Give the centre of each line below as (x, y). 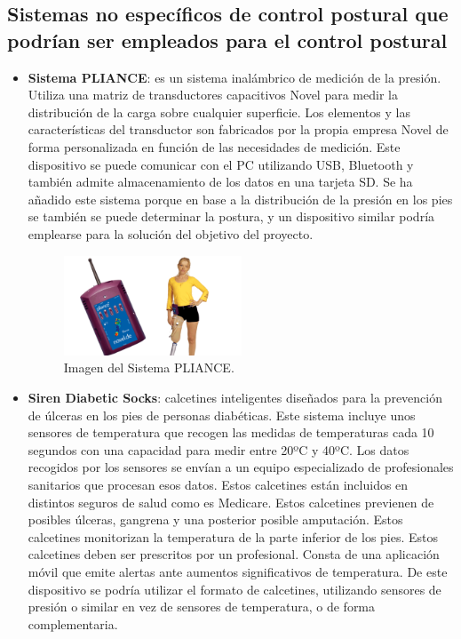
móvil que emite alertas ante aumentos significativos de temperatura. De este (238, 571)
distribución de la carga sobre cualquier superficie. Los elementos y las (219, 112)
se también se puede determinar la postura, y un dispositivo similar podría (231, 216)
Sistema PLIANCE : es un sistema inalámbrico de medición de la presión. (234, 77)
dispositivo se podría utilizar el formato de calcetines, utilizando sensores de (234, 589)
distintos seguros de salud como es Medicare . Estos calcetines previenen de (231, 502)
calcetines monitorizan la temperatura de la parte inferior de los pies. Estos (233, 536)
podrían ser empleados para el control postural (227, 40)
